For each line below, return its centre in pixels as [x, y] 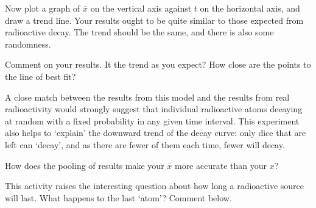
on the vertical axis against [141, 8]
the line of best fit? [40, 76]
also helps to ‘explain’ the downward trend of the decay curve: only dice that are [156, 133]
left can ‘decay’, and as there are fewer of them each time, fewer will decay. [145, 144]
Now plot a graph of [43, 8]
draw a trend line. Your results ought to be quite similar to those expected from [154, 20]
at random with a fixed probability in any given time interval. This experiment [152, 120]
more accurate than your [220, 165]
